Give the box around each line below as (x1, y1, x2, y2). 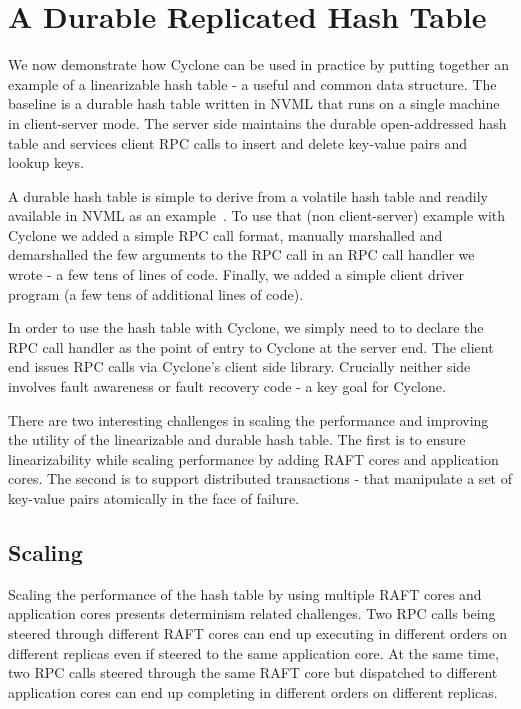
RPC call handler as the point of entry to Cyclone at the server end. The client (8, 336, 494, 357)
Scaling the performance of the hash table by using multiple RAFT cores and (8, 583, 482, 604)
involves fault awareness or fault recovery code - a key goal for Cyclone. (8, 376, 446, 397)
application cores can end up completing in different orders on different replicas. (8, 681, 498, 702)
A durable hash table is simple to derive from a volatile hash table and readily (8, 185, 488, 206)
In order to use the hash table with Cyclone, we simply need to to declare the (8, 317, 484, 338)
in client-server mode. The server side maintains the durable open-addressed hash (8, 112, 507, 133)
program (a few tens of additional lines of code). (8, 283, 304, 304)
